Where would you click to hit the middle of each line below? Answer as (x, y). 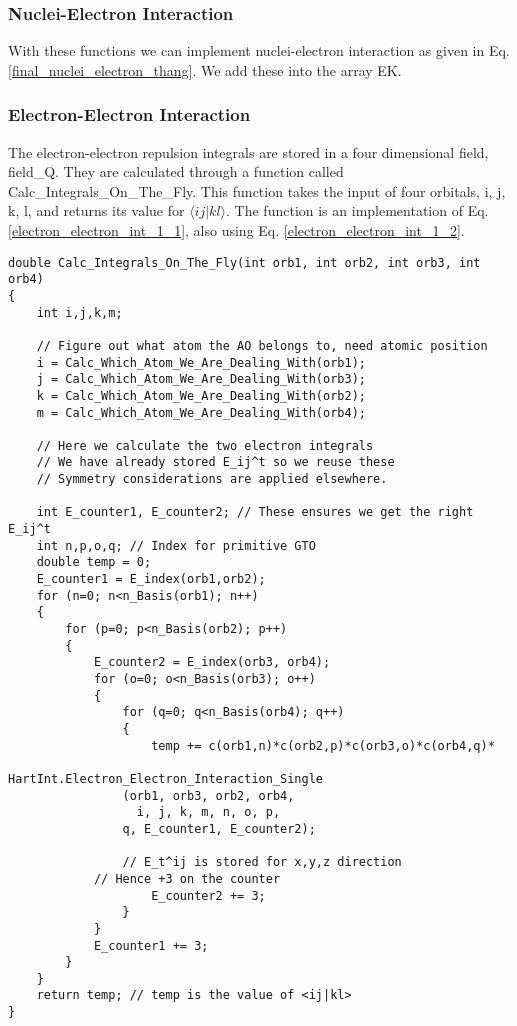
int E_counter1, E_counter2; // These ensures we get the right (255, 512)
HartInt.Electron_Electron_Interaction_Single (165, 778)
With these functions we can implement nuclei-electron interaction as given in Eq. (259, 50)
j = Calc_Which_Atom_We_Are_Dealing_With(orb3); (201, 379)
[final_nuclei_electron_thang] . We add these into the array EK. (205, 69)
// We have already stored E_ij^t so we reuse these (215, 462)
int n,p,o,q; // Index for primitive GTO (176, 545)
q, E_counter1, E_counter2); (219, 828)
